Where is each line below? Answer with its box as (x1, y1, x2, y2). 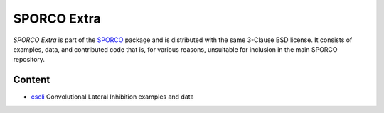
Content (13, 74, 50, 86)
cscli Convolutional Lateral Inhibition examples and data (31, 92, 195, 101)
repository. (13, 55, 46, 64)
